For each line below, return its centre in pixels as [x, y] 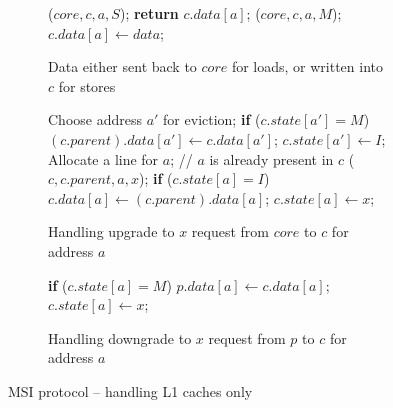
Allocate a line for [103, 158]
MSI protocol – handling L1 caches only [130, 390]
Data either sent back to [122, 66]
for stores [87, 85]
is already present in [271, 158]
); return [149, 13]
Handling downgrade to [120, 337]
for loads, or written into [307, 66]
